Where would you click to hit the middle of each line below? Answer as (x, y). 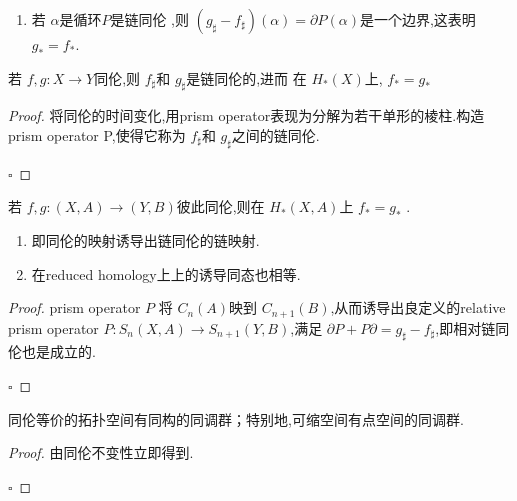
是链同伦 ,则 (149, 19)
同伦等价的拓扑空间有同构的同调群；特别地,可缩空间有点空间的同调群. (236, 418)
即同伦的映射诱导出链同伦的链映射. (145, 239)
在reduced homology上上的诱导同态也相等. (166, 273)
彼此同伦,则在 (220, 206)
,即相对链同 (472, 327)
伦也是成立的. (52, 351)
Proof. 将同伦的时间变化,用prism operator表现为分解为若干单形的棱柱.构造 (246, 115)
